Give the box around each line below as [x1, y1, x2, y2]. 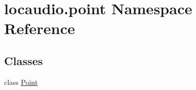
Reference [4, 18, 75, 39]
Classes [4, 52, 43, 68]
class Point [4, 76, 38, 87]
